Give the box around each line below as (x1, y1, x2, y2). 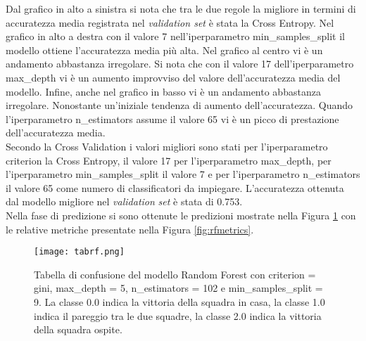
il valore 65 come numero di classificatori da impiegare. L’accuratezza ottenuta (6, 180, 344, 195)
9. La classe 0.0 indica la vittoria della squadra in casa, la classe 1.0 (34, 294, 325, 309)
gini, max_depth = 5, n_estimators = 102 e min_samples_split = (34, 281, 323, 295)
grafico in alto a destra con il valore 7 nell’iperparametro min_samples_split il (6, 29, 346, 44)
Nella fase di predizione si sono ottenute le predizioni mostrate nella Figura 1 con (6, 207, 356, 222)
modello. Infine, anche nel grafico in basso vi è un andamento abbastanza (6, 84, 321, 98)
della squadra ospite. (34, 322, 122, 337)
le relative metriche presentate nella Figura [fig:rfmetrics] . (6, 221, 254, 236)
